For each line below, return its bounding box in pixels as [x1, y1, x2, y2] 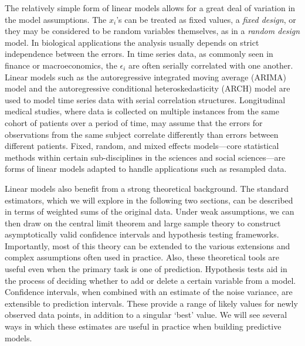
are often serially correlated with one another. [128, 59, 293, 71]
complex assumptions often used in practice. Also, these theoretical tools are [5, 251, 280, 263]
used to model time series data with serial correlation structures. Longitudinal [5, 93, 286, 106]
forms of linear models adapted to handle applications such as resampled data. [5, 162, 287, 175]
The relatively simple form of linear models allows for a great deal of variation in [5, 2, 296, 13]
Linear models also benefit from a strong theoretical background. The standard [5, 182, 289, 194]
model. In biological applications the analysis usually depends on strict [5, 36, 259, 48]
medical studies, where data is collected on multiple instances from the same [5, 105, 279, 117]
